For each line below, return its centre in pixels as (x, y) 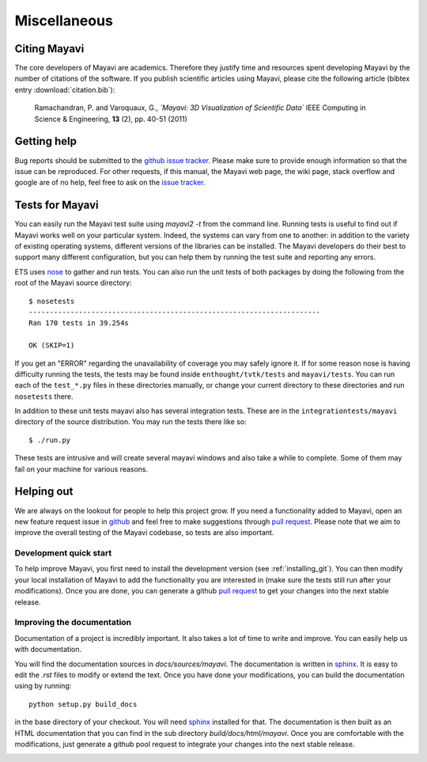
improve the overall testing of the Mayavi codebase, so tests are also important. (144, 533)
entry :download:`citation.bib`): (65, 89)
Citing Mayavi (49, 49)
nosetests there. (44, 396)
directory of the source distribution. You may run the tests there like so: (130, 422)
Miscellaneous (64, 21)
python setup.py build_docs (83, 704)
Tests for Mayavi (57, 205)
